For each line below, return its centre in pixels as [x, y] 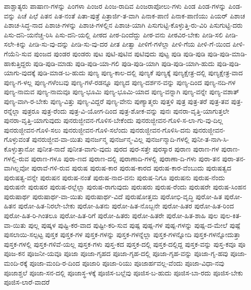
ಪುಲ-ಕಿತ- [231, 215]
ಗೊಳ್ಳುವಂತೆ [17, 139]
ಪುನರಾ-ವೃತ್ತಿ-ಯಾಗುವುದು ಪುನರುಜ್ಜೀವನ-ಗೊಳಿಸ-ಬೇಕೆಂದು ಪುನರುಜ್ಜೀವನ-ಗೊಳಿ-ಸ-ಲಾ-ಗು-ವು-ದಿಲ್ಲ [114, 120]
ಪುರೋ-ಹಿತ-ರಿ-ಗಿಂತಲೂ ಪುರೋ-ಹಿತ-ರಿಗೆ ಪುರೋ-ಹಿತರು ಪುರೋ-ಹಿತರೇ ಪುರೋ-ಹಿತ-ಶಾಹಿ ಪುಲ [111, 215]
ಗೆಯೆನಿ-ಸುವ [18, 53]
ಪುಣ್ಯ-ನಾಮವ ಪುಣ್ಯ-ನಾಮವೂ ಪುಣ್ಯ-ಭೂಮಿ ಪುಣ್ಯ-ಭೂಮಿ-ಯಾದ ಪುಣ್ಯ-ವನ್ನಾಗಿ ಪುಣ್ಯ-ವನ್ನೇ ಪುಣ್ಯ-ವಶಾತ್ [122, 92]
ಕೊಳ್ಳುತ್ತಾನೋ [19, 148]
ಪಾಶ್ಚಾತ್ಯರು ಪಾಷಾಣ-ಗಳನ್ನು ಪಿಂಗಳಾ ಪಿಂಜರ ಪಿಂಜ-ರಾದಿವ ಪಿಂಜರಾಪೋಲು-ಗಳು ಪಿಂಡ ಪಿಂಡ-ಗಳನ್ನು [115, 6]
